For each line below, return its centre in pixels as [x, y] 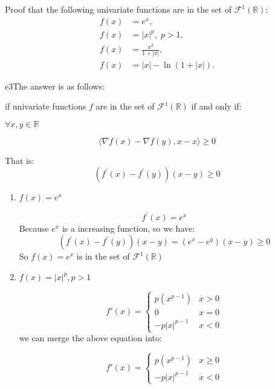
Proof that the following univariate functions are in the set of [118, 9]
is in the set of [103, 256]
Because [34, 228]
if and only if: [216, 106]
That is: [20, 160]
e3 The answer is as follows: [55, 86]
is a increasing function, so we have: [128, 228]
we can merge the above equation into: [90, 338]
